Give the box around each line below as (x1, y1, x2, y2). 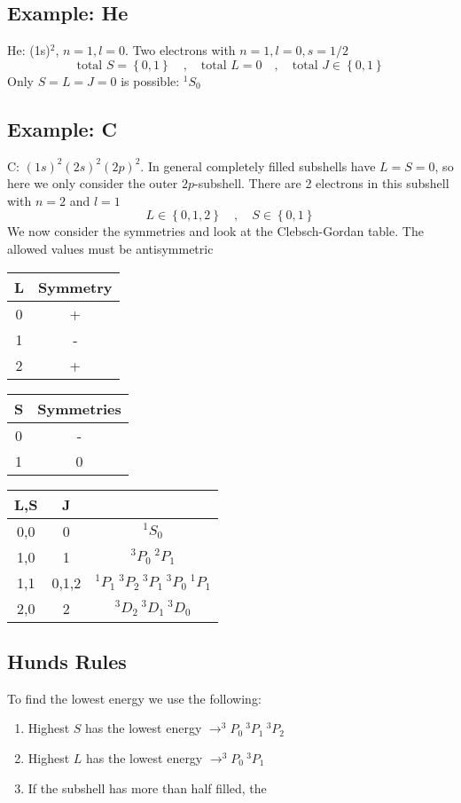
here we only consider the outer (7, 174, 178, 193)
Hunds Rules (7, 647, 127, 674)
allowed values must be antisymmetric (7, 239, 214, 257)
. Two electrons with (125, 41, 236, 59)
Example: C (7, 114, 117, 142)
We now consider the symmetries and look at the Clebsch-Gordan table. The (7, 222, 424, 240)
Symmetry (38, 276, 113, 297)
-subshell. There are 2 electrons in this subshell (194, 174, 449, 193)
